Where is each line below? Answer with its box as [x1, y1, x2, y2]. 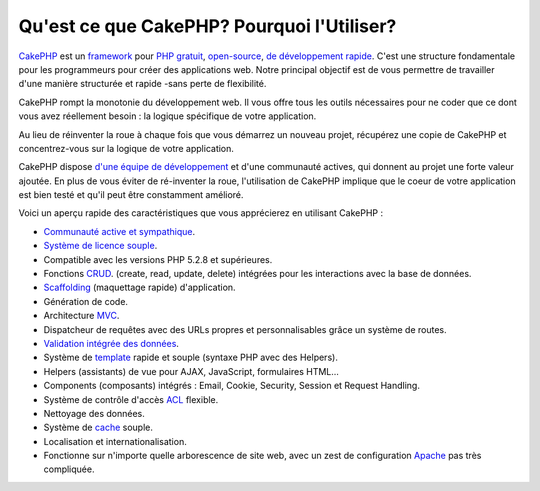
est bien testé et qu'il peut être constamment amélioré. [18, 189, 244, 201]
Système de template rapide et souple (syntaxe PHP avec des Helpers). [43, 351, 339, 364]
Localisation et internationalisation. [43, 435, 187, 447]
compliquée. [43, 463, 95, 475]
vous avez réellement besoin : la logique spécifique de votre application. [18, 110, 317, 122]
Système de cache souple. [43, 421, 154, 434]
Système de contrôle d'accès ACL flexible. [43, 393, 219, 405]
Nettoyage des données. [43, 407, 145, 419]
